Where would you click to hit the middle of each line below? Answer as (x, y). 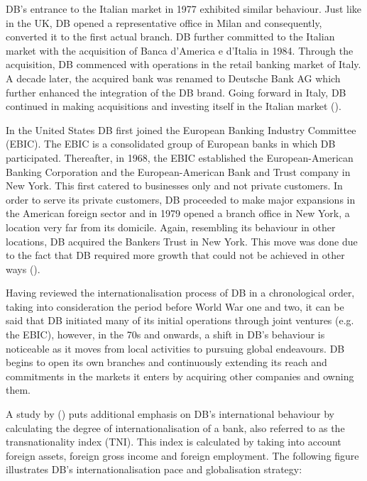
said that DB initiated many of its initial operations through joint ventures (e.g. (180, 320)
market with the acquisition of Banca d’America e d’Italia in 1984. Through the (180, 50)
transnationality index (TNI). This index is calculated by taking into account (174, 442)
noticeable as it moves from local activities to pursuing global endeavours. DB (175, 348)
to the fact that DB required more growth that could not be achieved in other (175, 255)
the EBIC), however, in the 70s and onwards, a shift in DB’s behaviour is (165, 335)
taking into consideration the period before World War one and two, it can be (175, 306)
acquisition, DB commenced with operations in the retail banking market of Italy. (183, 64)
